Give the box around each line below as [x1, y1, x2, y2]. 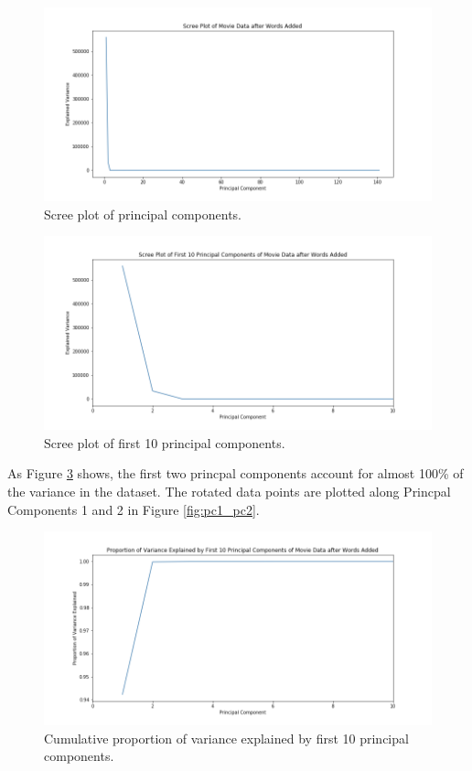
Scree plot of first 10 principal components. [44, 433, 285, 452]
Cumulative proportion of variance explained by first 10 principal [44, 728, 409, 747]
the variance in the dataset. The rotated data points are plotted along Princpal [7, 481, 451, 500]
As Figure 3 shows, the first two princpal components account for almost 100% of [7, 464, 464, 483]
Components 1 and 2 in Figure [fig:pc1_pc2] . [7, 499, 260, 519]
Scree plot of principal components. [44, 204, 242, 223]
